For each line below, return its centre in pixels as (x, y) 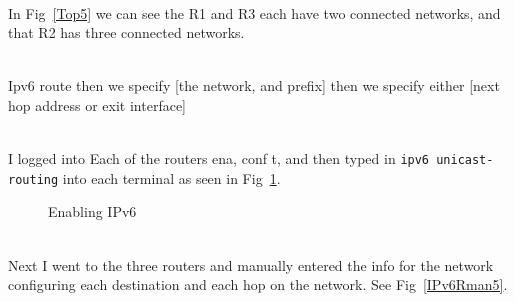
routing (33, 179)
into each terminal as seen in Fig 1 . (171, 177)
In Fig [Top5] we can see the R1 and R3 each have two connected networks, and (254, 12)
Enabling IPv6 (92, 211)
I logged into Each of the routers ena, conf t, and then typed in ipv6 (219, 158)
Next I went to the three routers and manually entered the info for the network (251, 264)
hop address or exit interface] (97, 104)
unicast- (465, 160)
